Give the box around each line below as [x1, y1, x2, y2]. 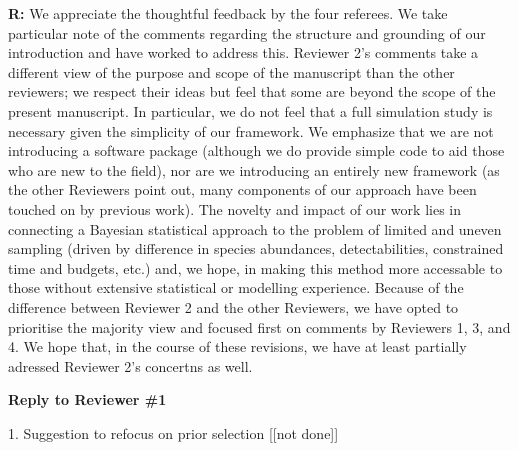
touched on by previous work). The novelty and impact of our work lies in [8, 198, 461, 219]
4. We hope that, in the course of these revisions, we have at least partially [8, 336, 467, 357]
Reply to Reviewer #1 [8, 389, 167, 410]
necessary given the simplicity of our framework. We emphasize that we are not [8, 120, 494, 141]
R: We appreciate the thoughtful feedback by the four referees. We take [8, 3, 448, 23]
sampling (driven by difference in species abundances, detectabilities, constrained [8, 238, 504, 259]
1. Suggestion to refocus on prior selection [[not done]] [8, 422, 339, 443]
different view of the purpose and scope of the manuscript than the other [8, 61, 455, 82]
